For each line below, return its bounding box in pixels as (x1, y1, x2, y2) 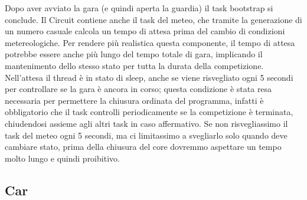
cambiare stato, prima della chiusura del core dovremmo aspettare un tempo (5, 140, 282, 153)
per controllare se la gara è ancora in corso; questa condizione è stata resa (5, 83, 272, 95)
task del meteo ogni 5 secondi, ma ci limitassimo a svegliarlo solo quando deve (5, 129, 288, 141)
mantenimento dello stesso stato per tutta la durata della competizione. (5, 59, 264, 71)
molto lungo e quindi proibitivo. (5, 152, 120, 164)
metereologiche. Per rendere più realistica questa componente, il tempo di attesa (5, 36, 295, 48)
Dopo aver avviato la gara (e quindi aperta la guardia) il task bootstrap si (5, 2, 273, 14)
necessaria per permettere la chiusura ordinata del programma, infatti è (5, 94, 264, 106)
